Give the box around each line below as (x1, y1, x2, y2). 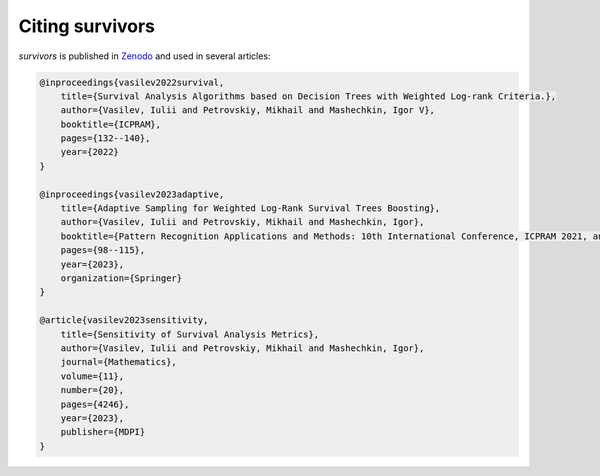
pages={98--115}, (60, 245, 146, 256)
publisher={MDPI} (60, 426, 146, 438)
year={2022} (60, 146, 120, 158)
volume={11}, (60, 370, 125, 382)
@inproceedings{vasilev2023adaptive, (39, 188, 225, 200)
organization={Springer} (60, 273, 183, 284)
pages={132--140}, (60, 133, 151, 144)
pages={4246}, (60, 398, 130, 410)
